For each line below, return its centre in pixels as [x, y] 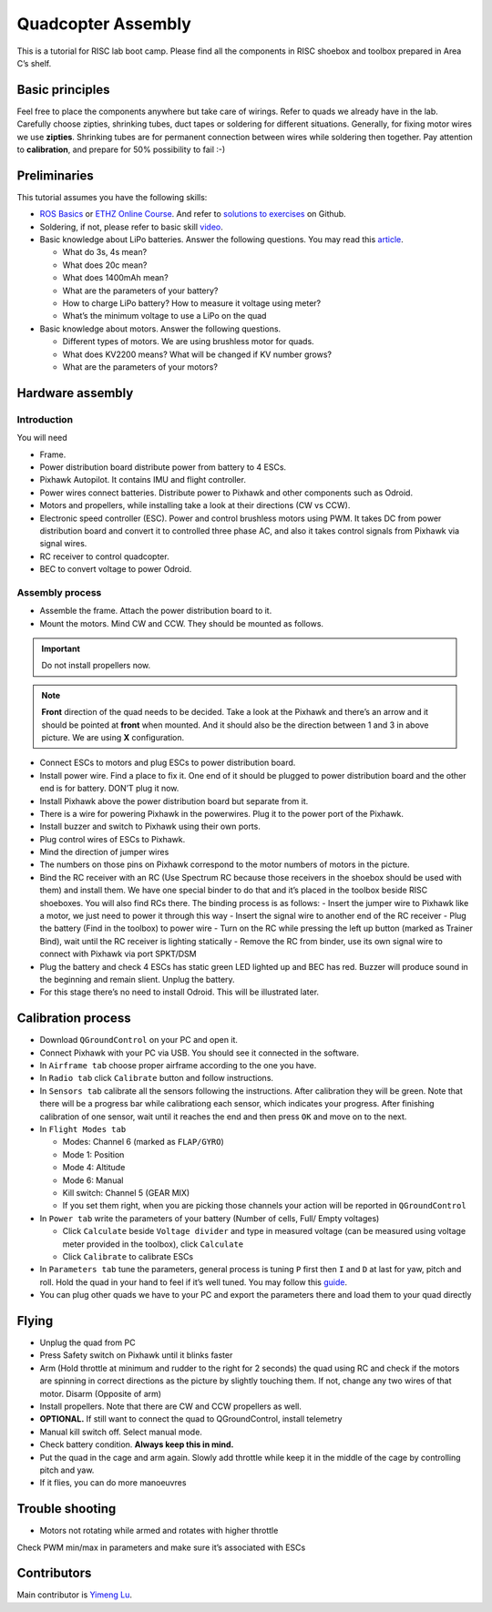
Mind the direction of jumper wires [104, 852]
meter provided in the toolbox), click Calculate [153, 1244]
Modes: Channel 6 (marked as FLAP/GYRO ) [143, 1142]
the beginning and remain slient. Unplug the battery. [138, 979]
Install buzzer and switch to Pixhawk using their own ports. [150, 826]
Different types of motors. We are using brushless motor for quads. [188, 342]
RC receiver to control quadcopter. [104, 556]
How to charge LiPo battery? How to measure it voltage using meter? [192, 303]
